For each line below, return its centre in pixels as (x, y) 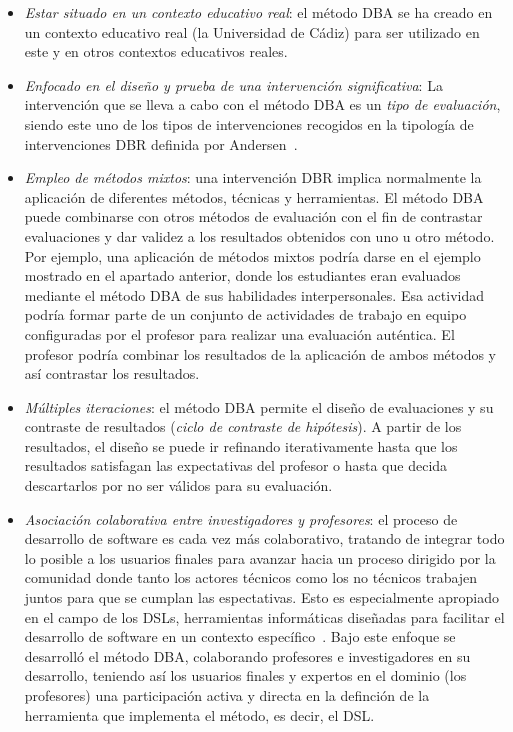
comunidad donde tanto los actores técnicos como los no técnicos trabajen (251, 577)
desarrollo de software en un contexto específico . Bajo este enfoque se (240, 636)
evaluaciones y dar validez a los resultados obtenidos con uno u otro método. (259, 235)
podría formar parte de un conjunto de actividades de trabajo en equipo (245, 314)
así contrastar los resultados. (112, 373)
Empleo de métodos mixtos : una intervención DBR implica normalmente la (253, 177)
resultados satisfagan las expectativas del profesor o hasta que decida (236, 465)
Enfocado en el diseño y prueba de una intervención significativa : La (233, 84)
